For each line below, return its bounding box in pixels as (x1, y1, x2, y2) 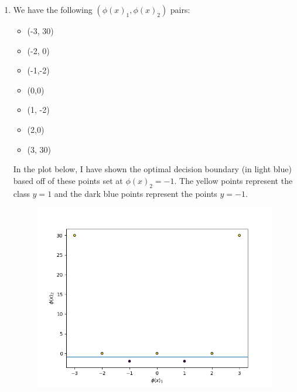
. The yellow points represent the (174, 174, 293, 186)
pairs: (170, 4, 190, 15)
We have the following (13, 4, 93, 15)
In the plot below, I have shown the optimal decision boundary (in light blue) (13, 163, 292, 175)
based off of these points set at (13, 174, 123, 186)
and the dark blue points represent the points (54, 187, 217, 199)
